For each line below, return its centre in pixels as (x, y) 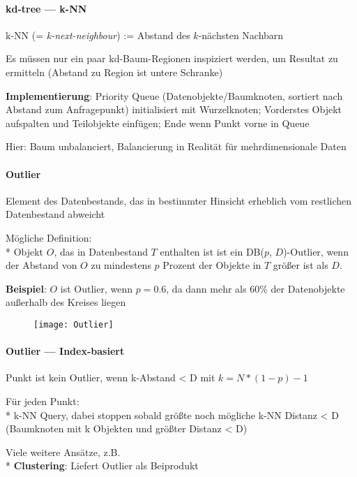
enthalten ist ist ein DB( (212, 251)
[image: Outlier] (74, 324)
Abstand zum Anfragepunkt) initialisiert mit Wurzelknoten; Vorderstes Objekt (174, 109)
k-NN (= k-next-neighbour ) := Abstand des (98, 35)
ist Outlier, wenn (97, 288)
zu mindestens (121, 265)
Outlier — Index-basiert (65, 351)
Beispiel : (26, 288)
